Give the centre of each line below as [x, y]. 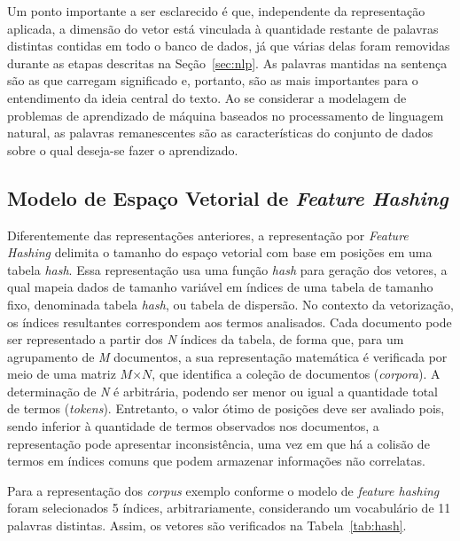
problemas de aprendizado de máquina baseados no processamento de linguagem [226, 115]
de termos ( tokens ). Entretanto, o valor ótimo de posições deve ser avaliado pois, [226, 408]
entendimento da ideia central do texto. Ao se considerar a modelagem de [207, 97]
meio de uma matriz [62, 374]
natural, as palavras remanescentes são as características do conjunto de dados [220, 133]
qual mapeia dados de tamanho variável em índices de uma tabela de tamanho [220, 287]
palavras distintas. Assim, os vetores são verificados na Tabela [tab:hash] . [207, 525]
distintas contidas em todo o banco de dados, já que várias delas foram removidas [229, 46]
